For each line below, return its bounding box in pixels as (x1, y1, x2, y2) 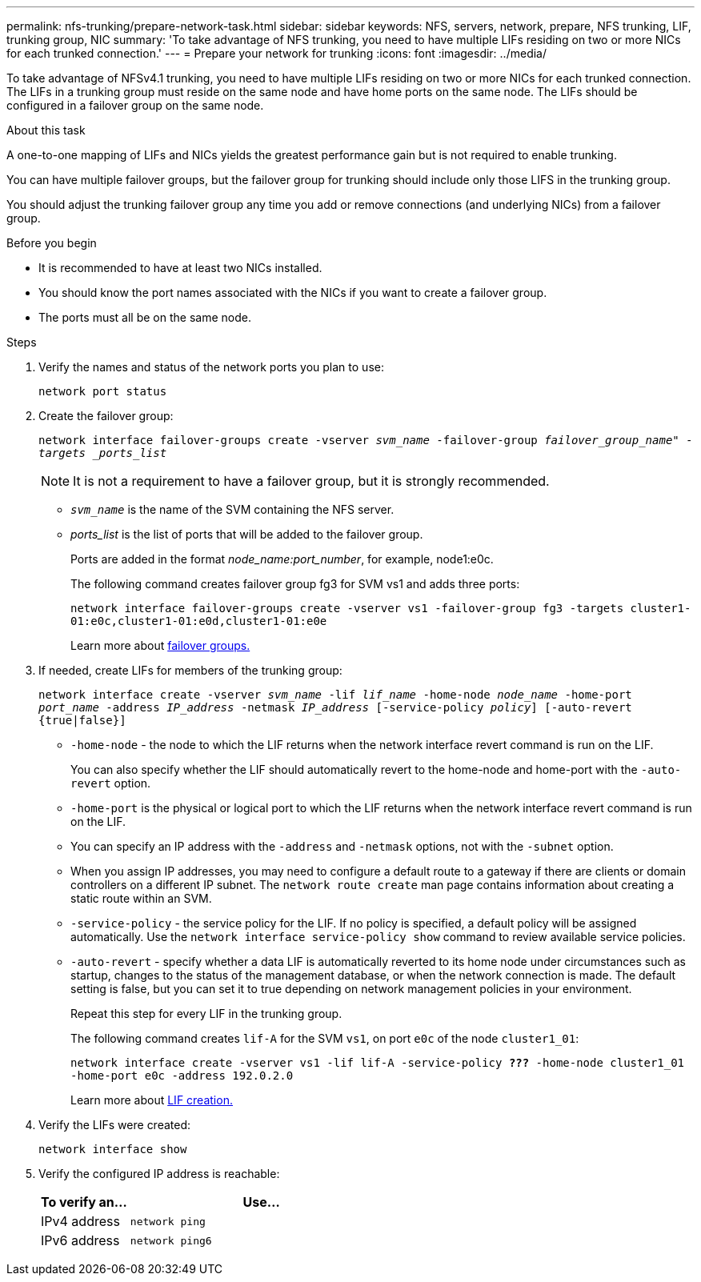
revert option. (70, 776, 151, 790)
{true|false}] (38, 714, 126, 727)
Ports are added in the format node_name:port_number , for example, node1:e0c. (70, 552, 494, 566)
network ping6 (130, 1234, 212, 1247)
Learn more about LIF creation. (70, 1093, 233, 1107)
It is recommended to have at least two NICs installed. (38, 261, 322, 274)
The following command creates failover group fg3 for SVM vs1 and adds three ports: (70, 577, 520, 591)
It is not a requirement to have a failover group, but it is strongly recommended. (73, 473, 550, 489)
